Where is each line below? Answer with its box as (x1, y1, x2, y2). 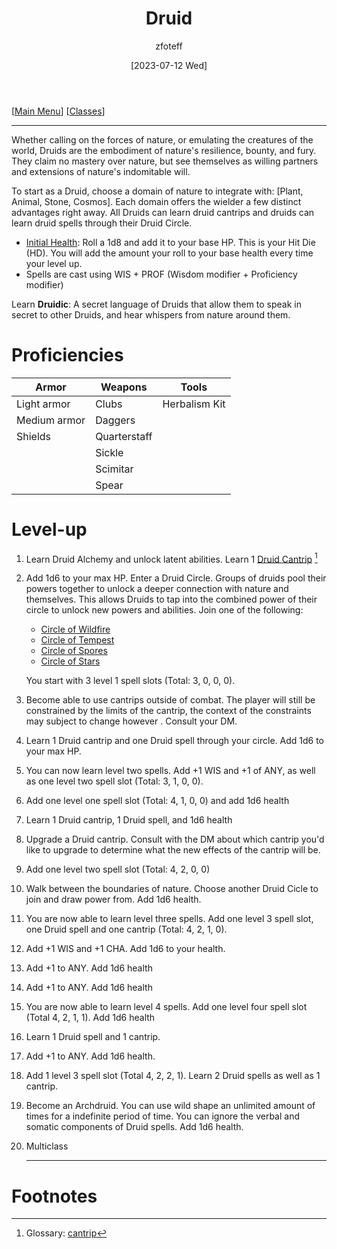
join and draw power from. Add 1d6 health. (25, 893, 202, 906)
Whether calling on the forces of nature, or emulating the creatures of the (11, 133, 314, 146)
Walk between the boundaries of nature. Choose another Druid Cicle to (25, 883, 319, 895)
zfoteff (155, 40, 183, 52)
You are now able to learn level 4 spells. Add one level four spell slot (25, 1001, 308, 1013)
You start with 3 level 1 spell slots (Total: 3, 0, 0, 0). (25, 675, 236, 687)
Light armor (16, 397, 71, 411)
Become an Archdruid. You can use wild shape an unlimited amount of (25, 1100, 316, 1112)
